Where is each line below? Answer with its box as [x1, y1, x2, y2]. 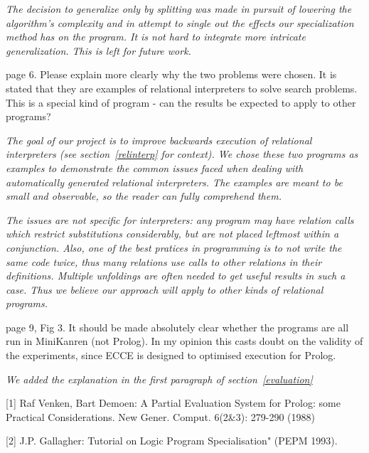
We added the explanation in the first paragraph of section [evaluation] [6, 371, 313, 386]
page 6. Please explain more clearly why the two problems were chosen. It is [6, 67, 337, 82]
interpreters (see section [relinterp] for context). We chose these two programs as [6, 146, 358, 161]
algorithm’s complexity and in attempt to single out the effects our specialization [6, 15, 354, 30]
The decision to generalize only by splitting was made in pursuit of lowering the [6, 1, 352, 16]
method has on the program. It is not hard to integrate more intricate [6, 29, 306, 44]
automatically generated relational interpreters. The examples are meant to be [6, 174, 343, 189]
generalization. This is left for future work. [6, 43, 191, 58]
